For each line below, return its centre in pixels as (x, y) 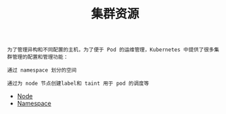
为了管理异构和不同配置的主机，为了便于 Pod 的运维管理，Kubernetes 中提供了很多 (111, 50)
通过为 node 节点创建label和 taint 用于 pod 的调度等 (78, 84)
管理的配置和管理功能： (40, 57)
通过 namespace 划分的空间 (42, 70)
